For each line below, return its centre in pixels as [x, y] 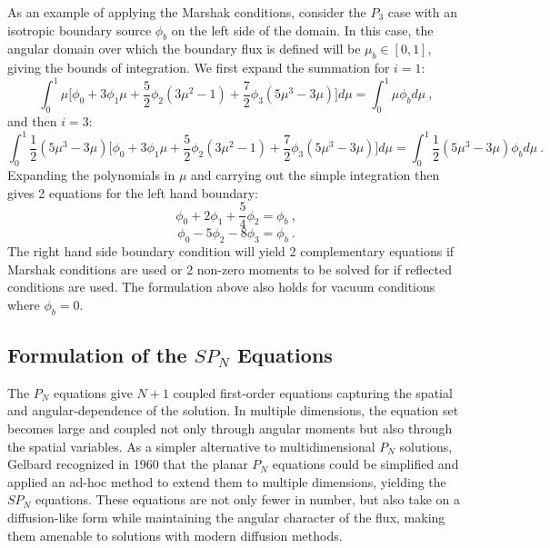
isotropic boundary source [80, 30]
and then [32, 121]
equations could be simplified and [365, 464]
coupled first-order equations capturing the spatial [313, 392]
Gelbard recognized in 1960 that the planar [128, 464]
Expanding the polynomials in [91, 174]
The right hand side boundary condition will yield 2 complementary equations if [231, 251]
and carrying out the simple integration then [315, 174]
